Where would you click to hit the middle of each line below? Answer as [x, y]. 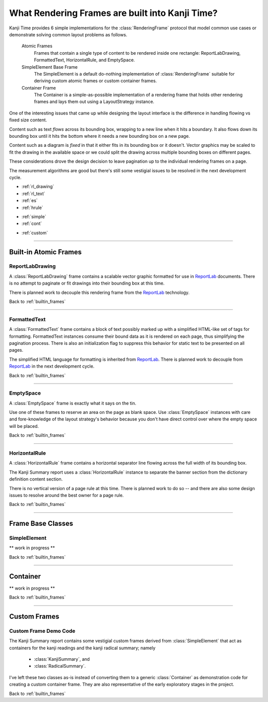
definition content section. [36, 479]
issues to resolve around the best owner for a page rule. [67, 495]
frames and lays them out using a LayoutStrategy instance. [94, 101]
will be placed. [24, 426]
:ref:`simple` [34, 216]
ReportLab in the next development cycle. [52, 366]
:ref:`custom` [35, 233]
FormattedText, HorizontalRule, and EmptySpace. [84, 60]
